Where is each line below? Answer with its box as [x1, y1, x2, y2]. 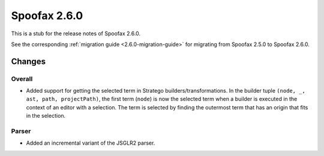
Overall [11, 75, 33, 83]
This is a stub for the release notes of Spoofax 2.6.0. [11, 30, 141, 37]
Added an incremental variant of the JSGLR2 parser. [26, 139, 155, 146]
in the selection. [26, 112, 66, 120]
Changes [11, 56, 46, 66]
